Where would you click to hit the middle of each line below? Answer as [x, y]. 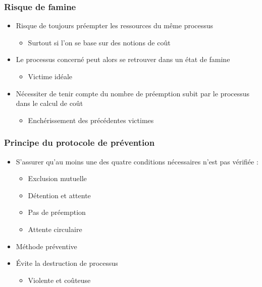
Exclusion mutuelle [57, 178]
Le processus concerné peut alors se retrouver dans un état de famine [123, 59]
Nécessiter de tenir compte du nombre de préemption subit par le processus [133, 93]
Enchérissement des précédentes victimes [91, 120]
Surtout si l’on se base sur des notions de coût [99, 42]
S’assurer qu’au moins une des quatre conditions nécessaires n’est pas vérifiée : [137, 161]
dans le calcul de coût [49, 103]
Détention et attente [59, 195]
